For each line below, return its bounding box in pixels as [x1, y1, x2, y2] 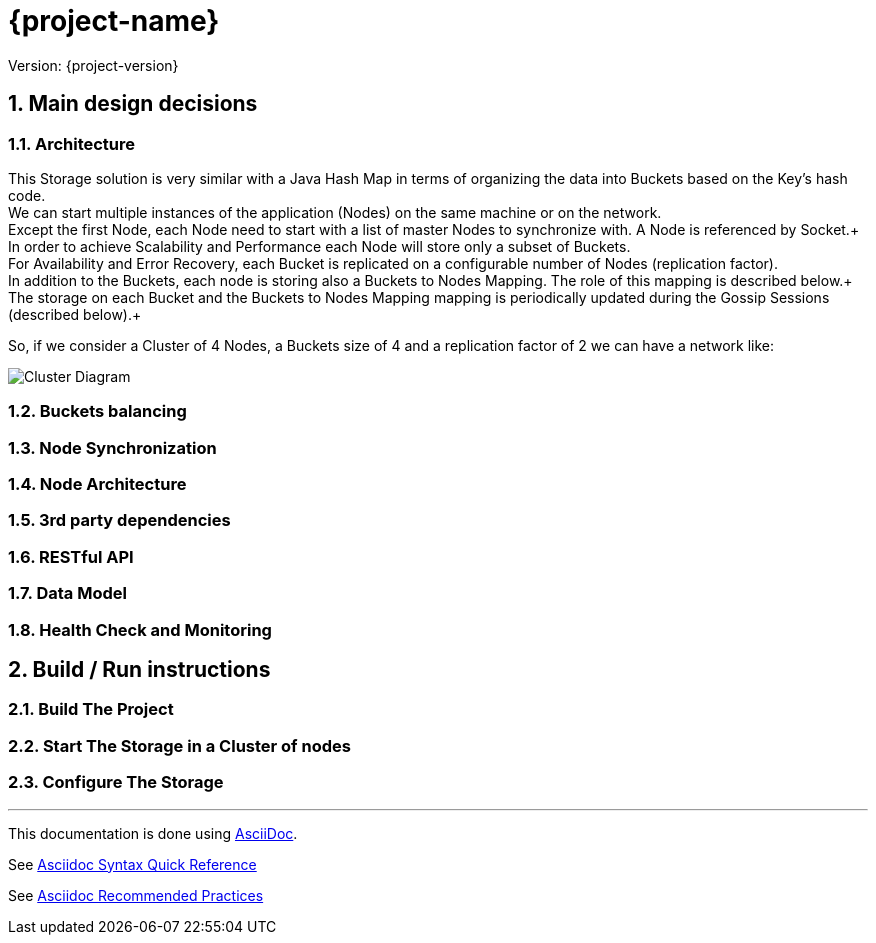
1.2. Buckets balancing [8, 401, 187, 422]
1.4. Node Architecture [8, 474, 187, 495]
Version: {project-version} [8, 56, 179, 74]
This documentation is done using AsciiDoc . [8, 824, 298, 842]
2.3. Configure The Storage [8, 772, 224, 793]
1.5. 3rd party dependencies [8, 510, 231, 531]
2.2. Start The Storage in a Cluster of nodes [8, 735, 351, 756]
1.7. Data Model [8, 583, 127, 604]
